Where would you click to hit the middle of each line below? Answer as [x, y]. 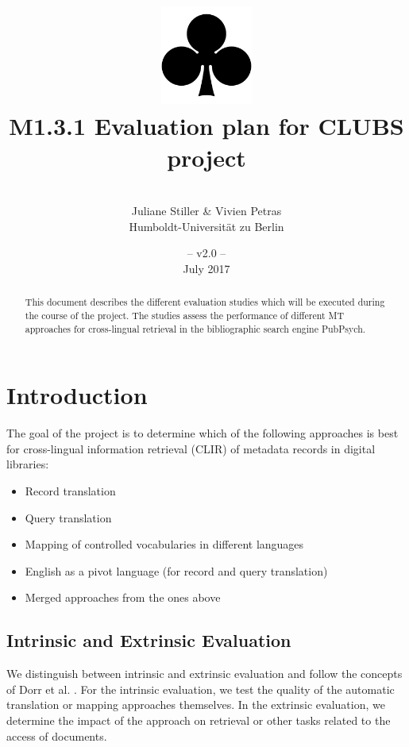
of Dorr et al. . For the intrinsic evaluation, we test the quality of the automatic [201, 689]
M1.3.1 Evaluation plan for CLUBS [206, 126]
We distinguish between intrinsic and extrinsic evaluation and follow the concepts [204, 674]
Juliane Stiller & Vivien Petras [206, 211]
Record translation [70, 490]
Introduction [77, 395]
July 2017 [206, 268]
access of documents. [57, 735]
